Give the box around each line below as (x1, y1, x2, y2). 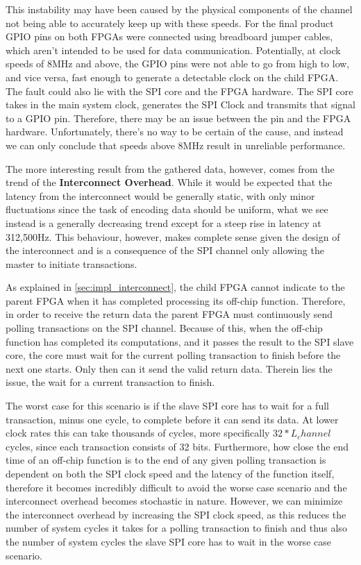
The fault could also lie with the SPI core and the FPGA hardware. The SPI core (6, 83, 353, 98)
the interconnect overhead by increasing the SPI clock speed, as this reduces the (6, 507, 346, 521)
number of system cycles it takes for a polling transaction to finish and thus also (6, 521, 347, 535)
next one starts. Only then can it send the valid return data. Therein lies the (6, 361, 333, 376)
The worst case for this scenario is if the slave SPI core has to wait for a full (6, 398, 329, 413)
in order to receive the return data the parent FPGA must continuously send (6, 307, 333, 321)
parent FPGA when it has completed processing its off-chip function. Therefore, (6, 293, 346, 307)
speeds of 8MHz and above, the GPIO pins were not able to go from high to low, (6, 56, 350, 71)
